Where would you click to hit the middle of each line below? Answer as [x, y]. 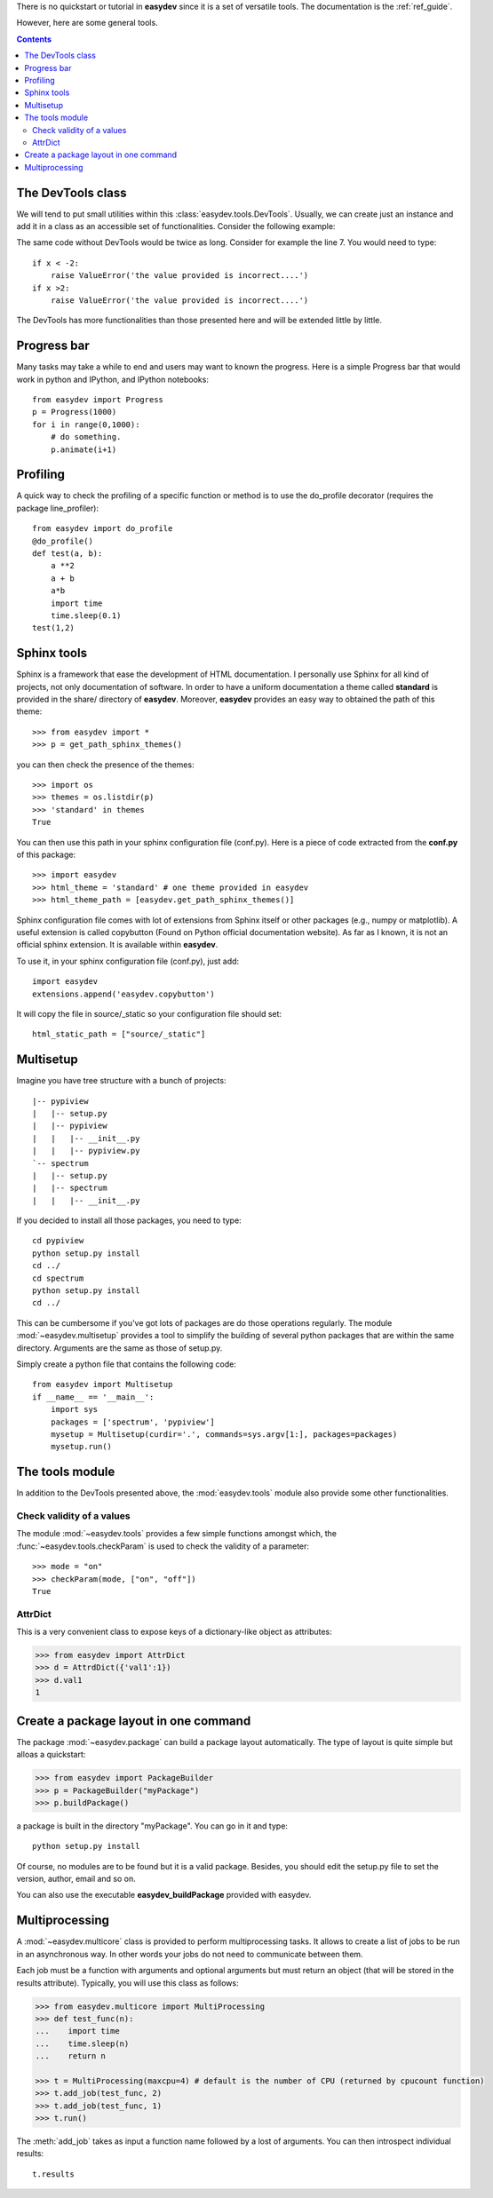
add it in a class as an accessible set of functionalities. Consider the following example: [176, 226]
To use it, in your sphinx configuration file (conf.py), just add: [128, 961]
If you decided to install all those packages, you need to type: [129, 1220]
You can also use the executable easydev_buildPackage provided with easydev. [164, 1895]
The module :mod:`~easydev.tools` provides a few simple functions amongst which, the [177, 1534]
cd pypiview [58, 1241]
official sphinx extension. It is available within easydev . [117, 945]
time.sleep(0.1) [86, 616]
